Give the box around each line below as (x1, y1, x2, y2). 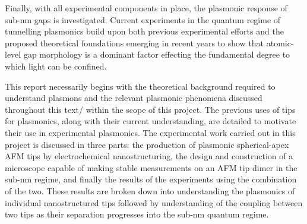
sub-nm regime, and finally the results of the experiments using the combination (5, 173, 297, 185)
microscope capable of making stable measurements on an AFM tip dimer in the (5, 161, 297, 173)
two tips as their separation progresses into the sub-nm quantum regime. (5, 208, 269, 220)
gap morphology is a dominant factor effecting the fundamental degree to (23, 48, 290, 61)
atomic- (266, 36, 294, 49)
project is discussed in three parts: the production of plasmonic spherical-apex (5, 138, 289, 150)
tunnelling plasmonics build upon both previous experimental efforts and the (5, 25, 284, 37)
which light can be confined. (5, 59, 107, 72)
